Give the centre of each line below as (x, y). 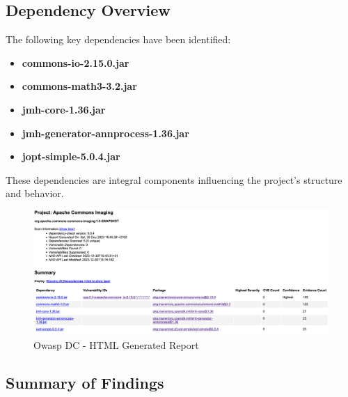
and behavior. (35, 193)
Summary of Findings (85, 382)
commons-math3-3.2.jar (79, 86)
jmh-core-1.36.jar (64, 109)
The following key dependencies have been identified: (118, 39)
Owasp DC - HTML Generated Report (116, 344)
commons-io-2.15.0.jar (76, 62)
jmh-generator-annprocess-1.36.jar (105, 133)
